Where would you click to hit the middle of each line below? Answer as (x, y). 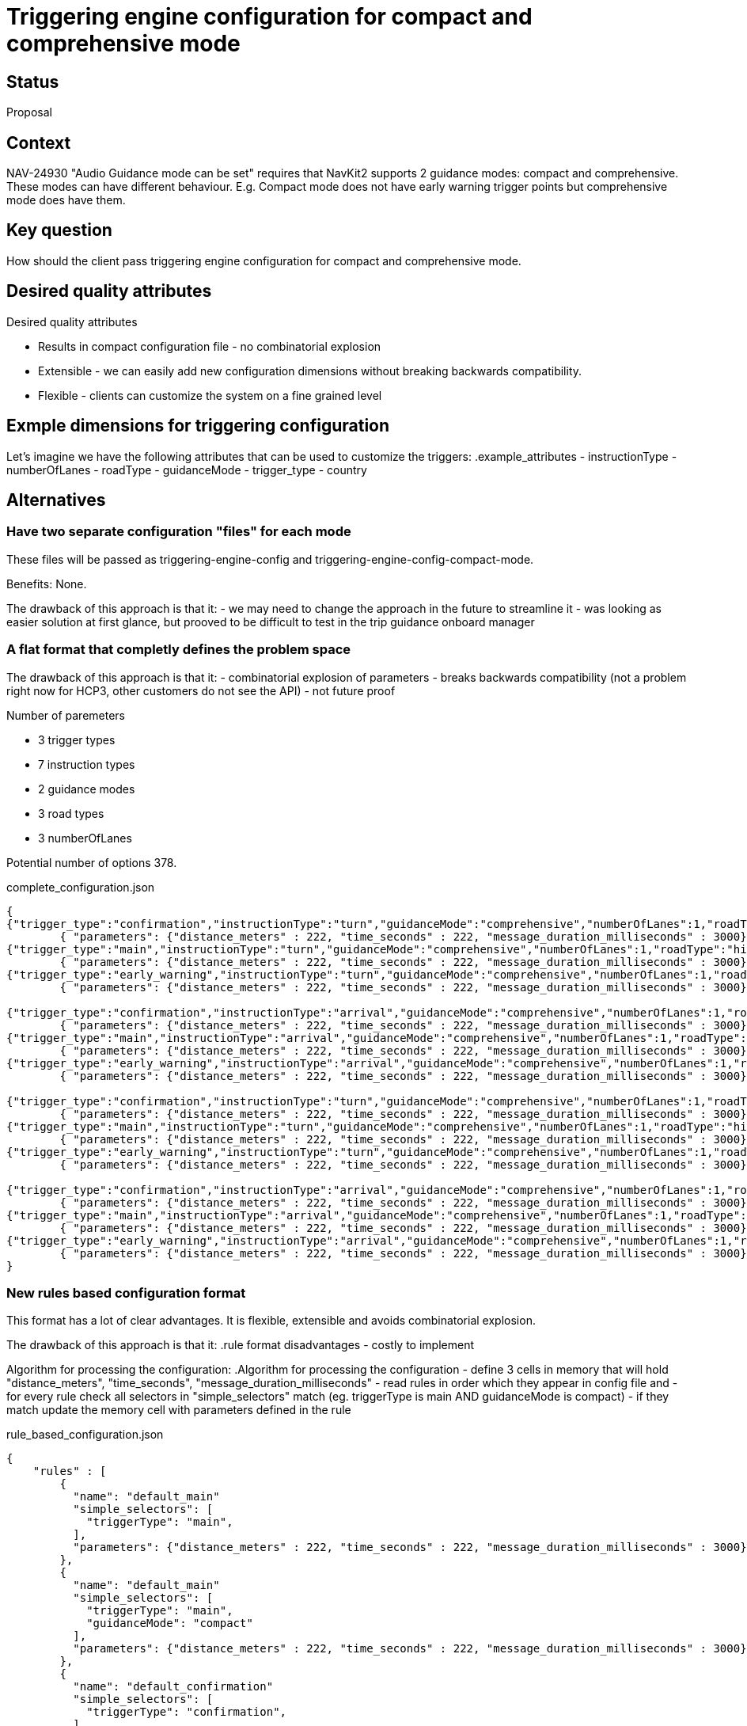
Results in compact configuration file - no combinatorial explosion (210, 346)
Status (33, 82)
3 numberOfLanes (85, 838)
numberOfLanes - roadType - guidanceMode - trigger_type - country (187, 470)
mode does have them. (66, 200)
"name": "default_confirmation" (173, 1687)
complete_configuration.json (81, 887)
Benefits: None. (47, 584)
